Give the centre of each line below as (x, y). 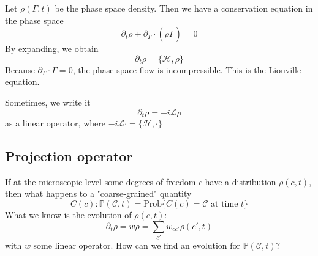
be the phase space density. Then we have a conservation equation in (184, 8)
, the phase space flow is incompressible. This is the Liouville (187, 69)
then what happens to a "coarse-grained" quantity (98, 193)
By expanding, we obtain (52, 49)
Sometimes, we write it (48, 102)
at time (225, 204)
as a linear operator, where (55, 123)
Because (20, 69)
